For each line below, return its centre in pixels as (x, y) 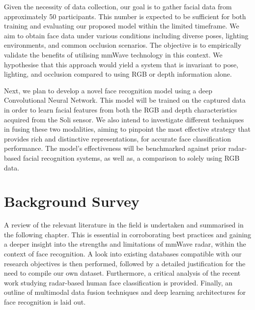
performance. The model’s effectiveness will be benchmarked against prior (115, 148)
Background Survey (72, 201)
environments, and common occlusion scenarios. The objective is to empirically (123, 45)
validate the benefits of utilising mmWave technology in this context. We (113, 54)
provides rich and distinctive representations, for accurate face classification (117, 138)
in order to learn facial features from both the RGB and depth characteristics (121, 109)
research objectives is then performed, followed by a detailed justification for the (125, 263)
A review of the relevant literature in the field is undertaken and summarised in (124, 225)
